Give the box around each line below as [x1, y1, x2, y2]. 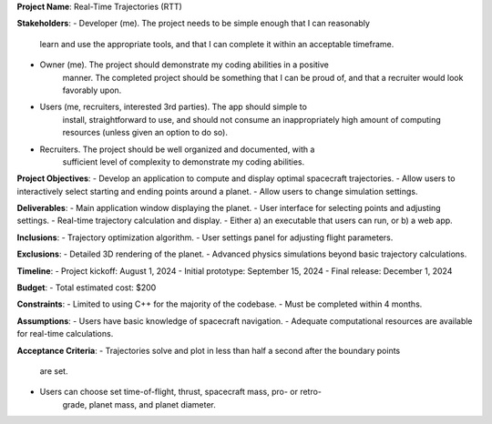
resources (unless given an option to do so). [62, 127, 228, 138]
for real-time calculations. [16, 328, 114, 339]
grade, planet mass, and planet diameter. [62, 399, 216, 409]
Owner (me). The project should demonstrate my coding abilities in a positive [39, 59, 330, 70]
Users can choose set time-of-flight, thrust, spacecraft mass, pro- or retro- [39, 387, 323, 398]
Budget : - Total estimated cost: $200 [16, 282, 157, 293]
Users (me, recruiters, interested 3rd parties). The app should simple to [39, 101, 307, 113]
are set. [39, 365, 68, 377]
